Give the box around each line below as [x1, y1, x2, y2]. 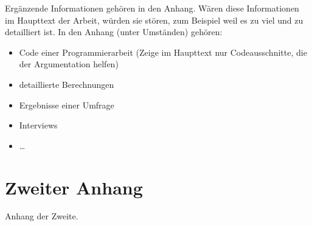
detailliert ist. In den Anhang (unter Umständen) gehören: [5, 25, 223, 38]
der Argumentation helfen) [19, 58, 119, 70]
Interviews [19, 119, 58, 131]
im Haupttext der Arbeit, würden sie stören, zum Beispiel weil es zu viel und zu [5, 13, 303, 26]
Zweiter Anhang [5, 174, 143, 199]
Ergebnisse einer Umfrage [19, 98, 114, 111]
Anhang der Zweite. [5, 210, 78, 222]
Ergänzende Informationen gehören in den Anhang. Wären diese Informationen [5, 2, 299, 14]
